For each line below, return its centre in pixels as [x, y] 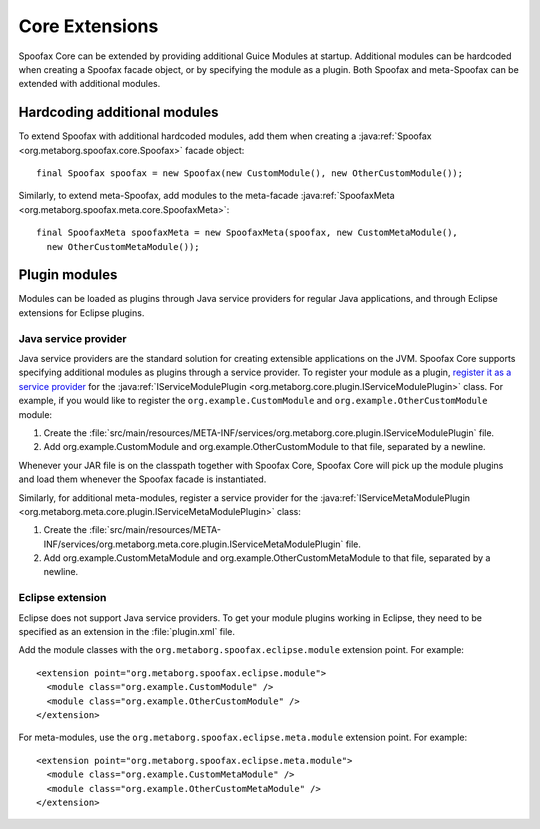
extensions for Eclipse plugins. [81, 312]
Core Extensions [88, 26]
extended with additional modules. [89, 84]
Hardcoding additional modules [118, 112]
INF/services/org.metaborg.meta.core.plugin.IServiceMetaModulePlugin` [193, 544]
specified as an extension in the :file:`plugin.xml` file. [126, 632]
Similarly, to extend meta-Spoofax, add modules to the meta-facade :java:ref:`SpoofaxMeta [206, 196]
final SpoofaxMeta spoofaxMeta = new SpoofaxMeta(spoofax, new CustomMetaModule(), [247, 233]
